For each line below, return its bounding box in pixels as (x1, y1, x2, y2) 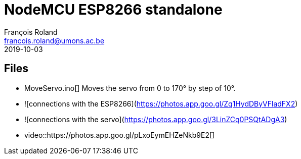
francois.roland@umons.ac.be (4, 36, 105, 45)
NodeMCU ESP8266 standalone (4, 1, 223, 18)
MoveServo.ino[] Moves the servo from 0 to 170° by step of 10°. (24, 83, 236, 92)
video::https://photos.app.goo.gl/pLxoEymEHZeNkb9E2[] (24, 130, 215, 139)
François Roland (4, 27, 58, 36)
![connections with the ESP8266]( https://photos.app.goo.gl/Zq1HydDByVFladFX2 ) (24, 99, 298, 108)
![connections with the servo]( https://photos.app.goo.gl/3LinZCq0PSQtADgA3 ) (24, 115, 287, 124)
